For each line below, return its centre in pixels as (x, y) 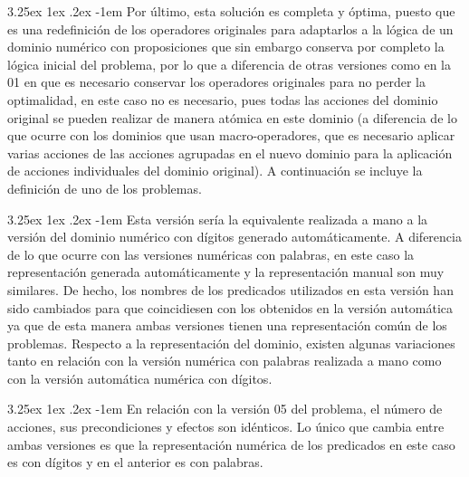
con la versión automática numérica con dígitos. (140, 378)
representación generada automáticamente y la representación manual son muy (226, 272)
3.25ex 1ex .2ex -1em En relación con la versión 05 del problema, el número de (225, 409)
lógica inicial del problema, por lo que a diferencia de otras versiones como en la (230, 64)
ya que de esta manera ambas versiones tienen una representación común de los (227, 325)
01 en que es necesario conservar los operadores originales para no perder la (216, 82)
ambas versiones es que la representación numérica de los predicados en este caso (231, 444)
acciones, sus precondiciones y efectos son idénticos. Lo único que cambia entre (226, 427)
